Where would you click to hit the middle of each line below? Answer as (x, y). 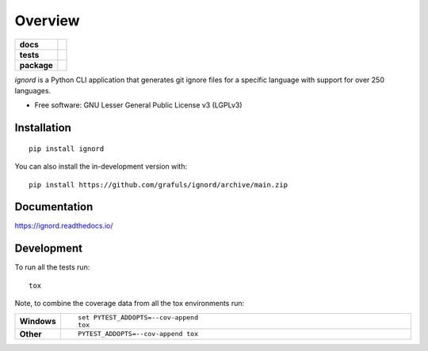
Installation (43, 128)
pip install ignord (67, 149)
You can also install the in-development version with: (101, 167)
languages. (33, 90)
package (36, 65)
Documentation (54, 207)
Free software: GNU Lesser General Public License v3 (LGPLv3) (138, 105)
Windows (38, 321)
